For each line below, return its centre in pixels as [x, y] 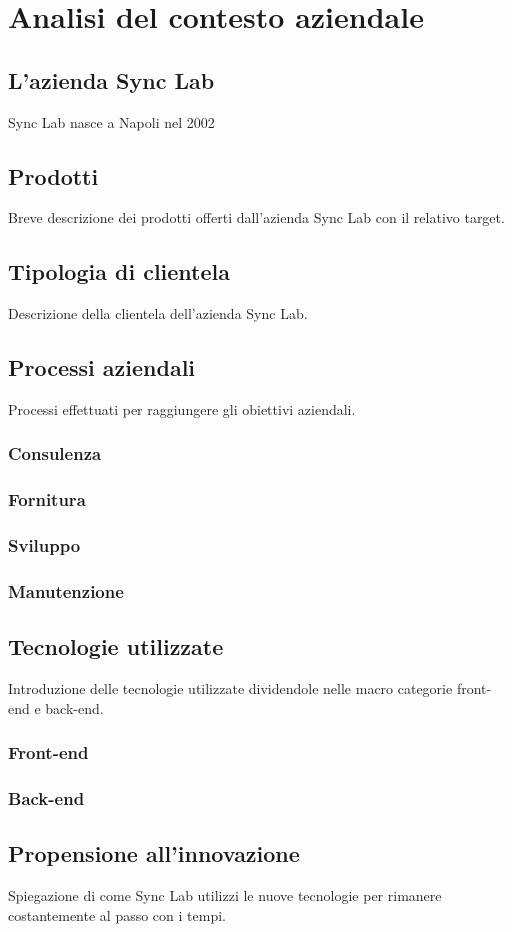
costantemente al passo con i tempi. [117, 914]
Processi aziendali [102, 367]
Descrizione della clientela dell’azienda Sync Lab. [158, 313]
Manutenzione [66, 591]
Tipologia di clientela [119, 271]
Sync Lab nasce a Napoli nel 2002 [111, 121]
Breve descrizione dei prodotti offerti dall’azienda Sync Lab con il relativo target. [256, 217]
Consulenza [55, 453]
